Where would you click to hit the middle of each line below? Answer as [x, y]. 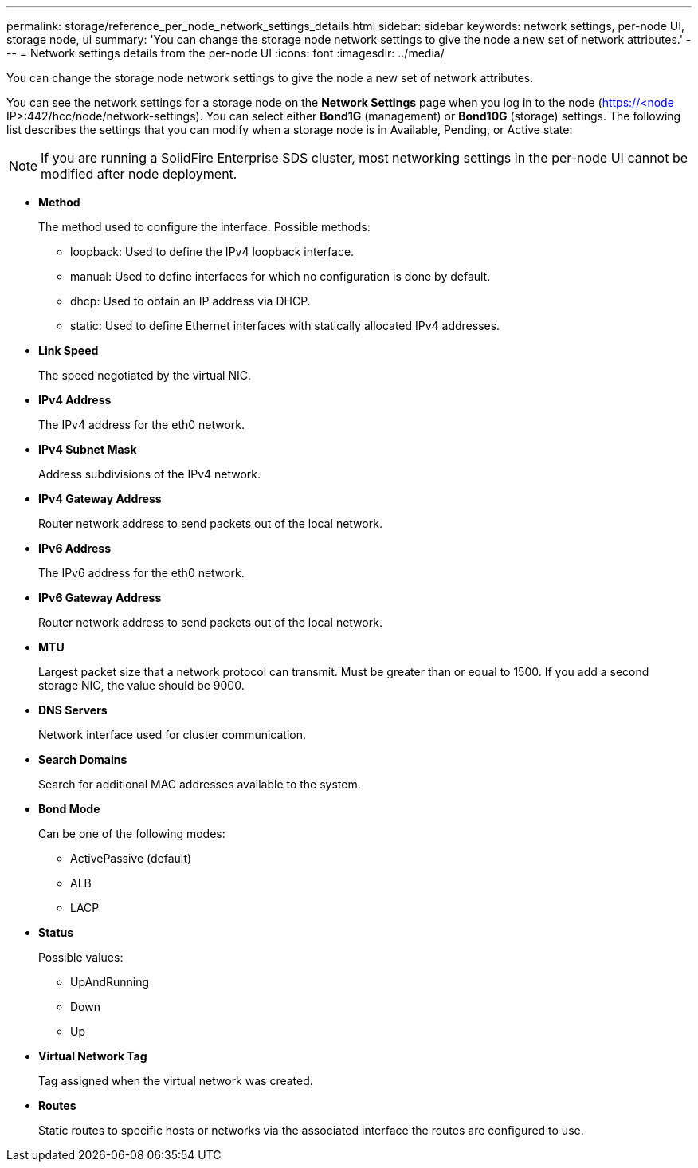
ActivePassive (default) [131, 858]
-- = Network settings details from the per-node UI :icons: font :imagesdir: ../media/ [225, 53]
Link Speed [69, 350]
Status [56, 932]
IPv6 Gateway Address [100, 598]
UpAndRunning [110, 982]
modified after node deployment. [139, 174]
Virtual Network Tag [93, 1056]
